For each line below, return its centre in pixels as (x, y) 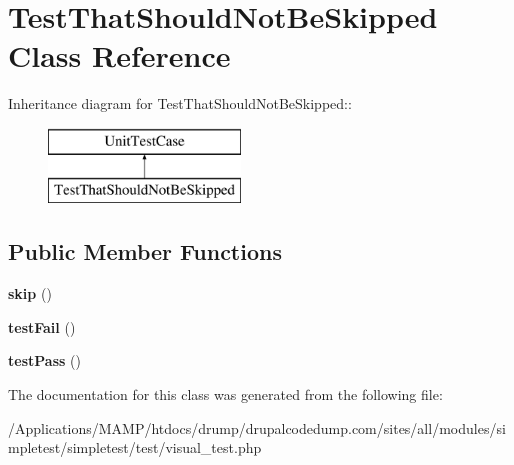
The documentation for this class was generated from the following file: (225, 394)
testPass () (44, 360)
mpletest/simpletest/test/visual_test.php (135, 447)
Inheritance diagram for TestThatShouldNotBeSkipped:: (180, 103)
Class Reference (119, 55)
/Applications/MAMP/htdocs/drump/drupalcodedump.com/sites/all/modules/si (257, 427)
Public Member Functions (145, 251)
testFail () (42, 326)
